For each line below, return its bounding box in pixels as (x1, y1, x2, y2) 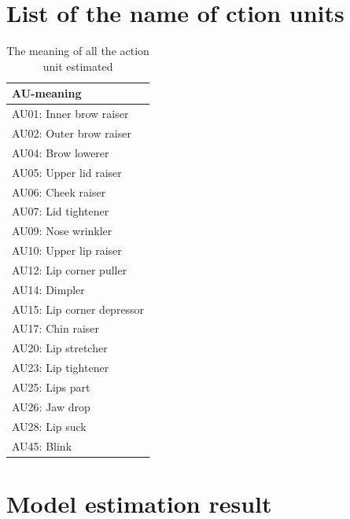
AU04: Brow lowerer (12, 144, 109, 160)
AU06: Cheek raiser (12, 183, 106, 200)
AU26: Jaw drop (12, 398, 90, 414)
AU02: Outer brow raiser (12, 125, 131, 141)
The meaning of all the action (6, 42, 149, 59)
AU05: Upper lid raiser (12, 164, 122, 180)
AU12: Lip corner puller (12, 261, 127, 278)
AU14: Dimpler (12, 281, 85, 297)
